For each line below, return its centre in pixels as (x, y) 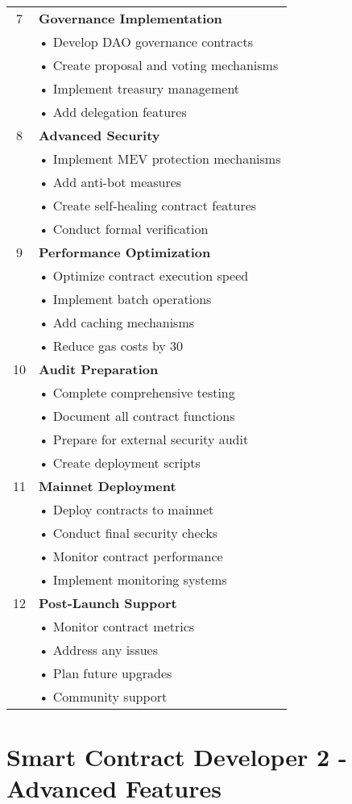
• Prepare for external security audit (144, 439)
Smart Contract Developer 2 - (177, 757)
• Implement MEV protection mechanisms (160, 158)
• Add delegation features (113, 112)
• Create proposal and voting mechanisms (159, 65)
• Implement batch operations (125, 299)
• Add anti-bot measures (110, 182)
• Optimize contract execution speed (144, 275)
